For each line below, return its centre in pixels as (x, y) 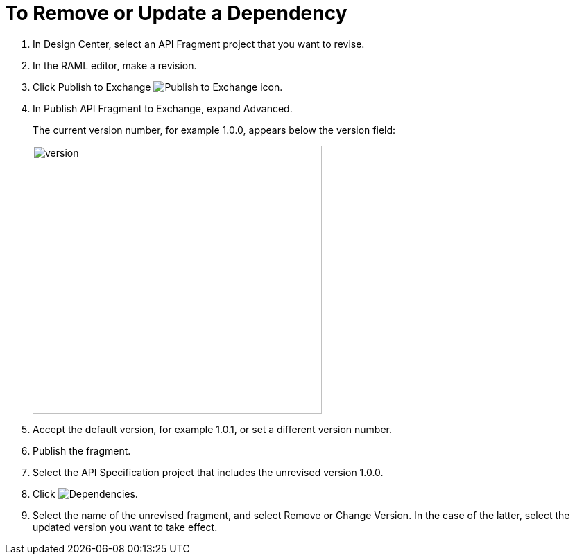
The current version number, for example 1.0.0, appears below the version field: (214, 130)
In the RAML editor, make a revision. (115, 65)
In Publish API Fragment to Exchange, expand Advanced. (163, 108)
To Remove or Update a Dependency (176, 13)
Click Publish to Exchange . (158, 87)
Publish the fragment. (82, 450)
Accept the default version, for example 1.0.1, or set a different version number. (213, 429)
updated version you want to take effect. (125, 527)
